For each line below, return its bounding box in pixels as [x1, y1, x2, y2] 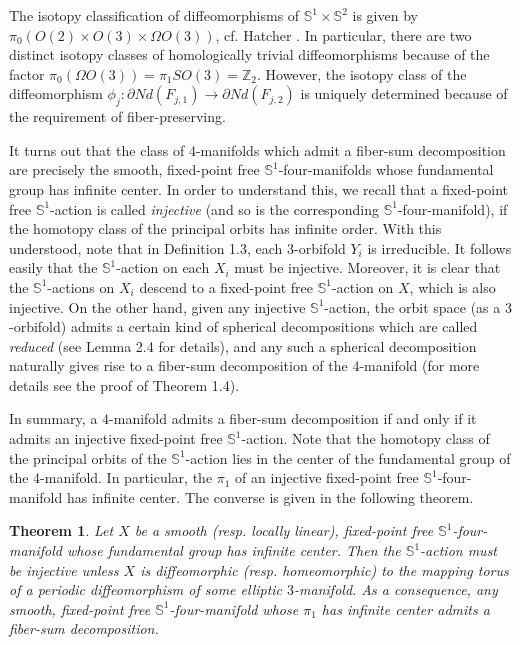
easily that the [9, 257, 98, 278]
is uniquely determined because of [300, 83, 508, 104]
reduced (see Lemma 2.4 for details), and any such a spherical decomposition [9, 335, 477, 356]
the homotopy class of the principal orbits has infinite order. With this [9, 218, 442, 239]
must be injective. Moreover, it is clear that [234, 257, 501, 278]
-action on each [116, 257, 210, 278]
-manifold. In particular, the [40, 467, 213, 488]
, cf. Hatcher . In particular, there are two [215, 24, 472, 45]
